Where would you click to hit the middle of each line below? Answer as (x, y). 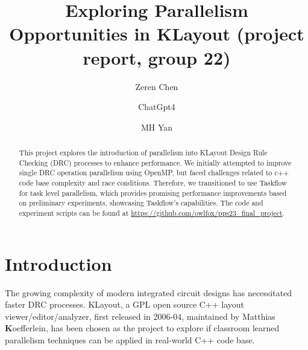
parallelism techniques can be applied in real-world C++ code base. (130, 339)
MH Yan (157, 127)
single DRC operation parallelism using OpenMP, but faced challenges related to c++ (154, 173)
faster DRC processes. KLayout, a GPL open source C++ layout (125, 304)
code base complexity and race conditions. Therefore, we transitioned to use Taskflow (153, 183)
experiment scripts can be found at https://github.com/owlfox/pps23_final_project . (152, 213)
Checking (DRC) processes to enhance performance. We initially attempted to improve (155, 162)
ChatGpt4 (157, 107)
